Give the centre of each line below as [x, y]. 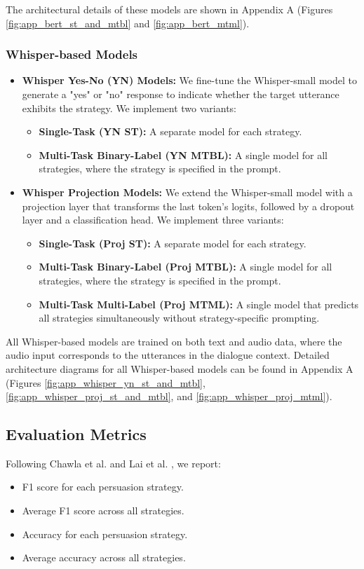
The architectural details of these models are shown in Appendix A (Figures [169, 9]
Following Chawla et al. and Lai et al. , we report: [113, 463]
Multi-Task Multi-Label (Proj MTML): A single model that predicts [199, 304]
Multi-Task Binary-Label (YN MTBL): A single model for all [183, 155]
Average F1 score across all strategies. [103, 510]
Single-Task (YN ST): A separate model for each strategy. [170, 131]
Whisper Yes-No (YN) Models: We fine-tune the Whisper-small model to [189, 80]
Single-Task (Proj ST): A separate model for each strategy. [173, 243]
